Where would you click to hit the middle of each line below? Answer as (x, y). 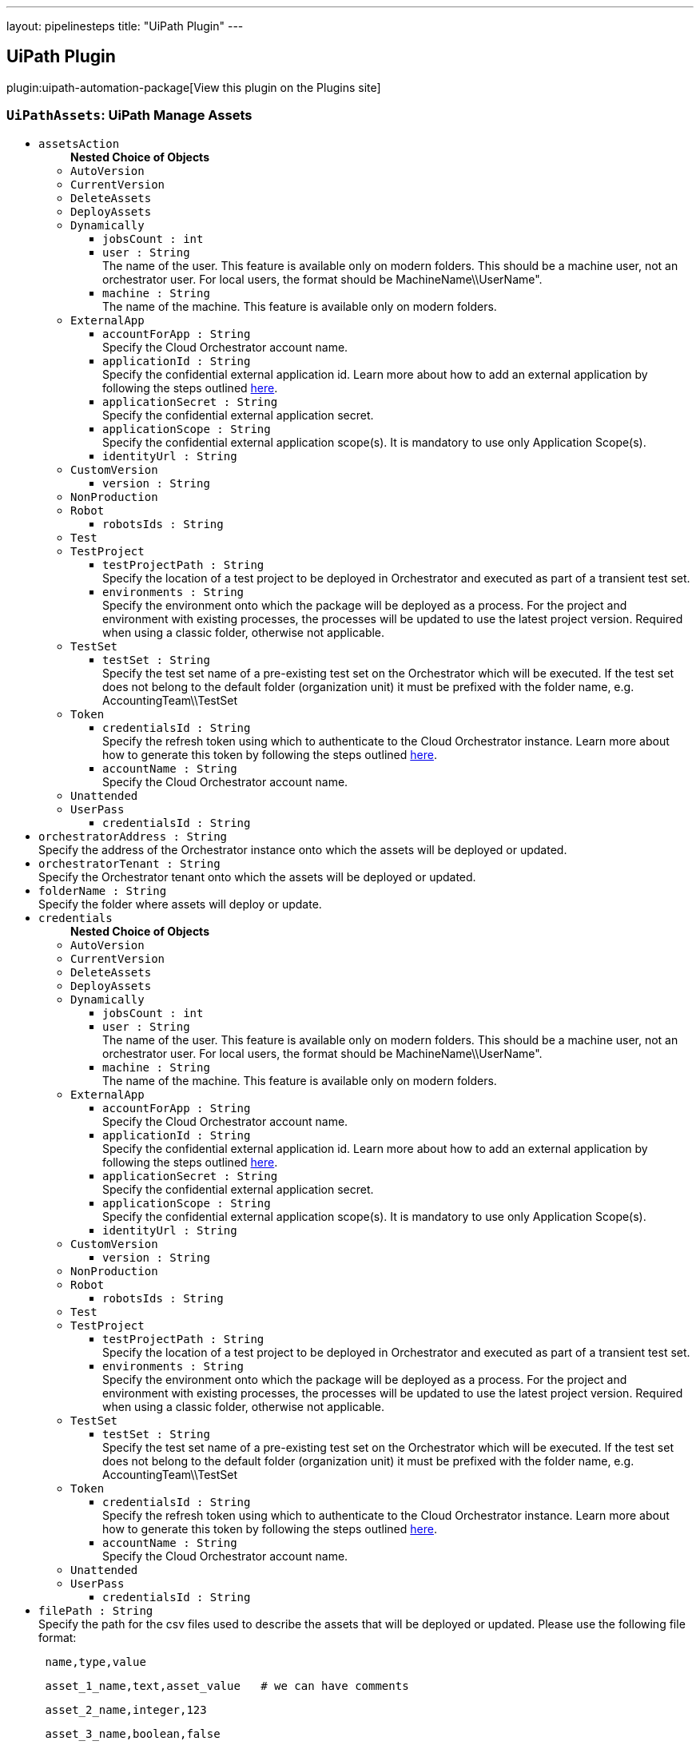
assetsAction (79, 143)
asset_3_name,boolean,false (133, 1733)
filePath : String (96, 1610)
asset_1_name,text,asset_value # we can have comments (227, 1685)
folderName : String (103, 890)
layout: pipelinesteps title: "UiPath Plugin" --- (125, 26)
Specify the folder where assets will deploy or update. (180, 904)
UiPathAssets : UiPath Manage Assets (129, 115)
